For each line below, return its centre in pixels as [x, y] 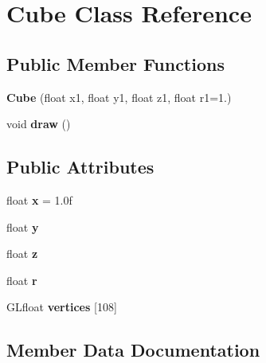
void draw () [39, 124]
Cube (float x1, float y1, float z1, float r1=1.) [119, 97]
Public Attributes [80, 167]
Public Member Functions [115, 63]
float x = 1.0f [39, 199]
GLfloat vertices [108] [62, 307]
